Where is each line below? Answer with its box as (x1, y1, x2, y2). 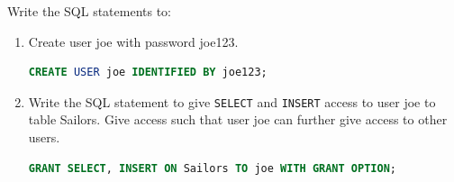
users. (28, 128, 60, 147)
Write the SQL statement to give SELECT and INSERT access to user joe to (28, 92, 436, 111)
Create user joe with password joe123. (28, 32, 239, 50)
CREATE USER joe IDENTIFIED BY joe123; (28, 66, 268, 79)
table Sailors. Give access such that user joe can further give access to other (28, 110, 448, 129)
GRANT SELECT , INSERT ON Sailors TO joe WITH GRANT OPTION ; (28, 161, 396, 175)
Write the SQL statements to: (7, 2, 171, 20)
